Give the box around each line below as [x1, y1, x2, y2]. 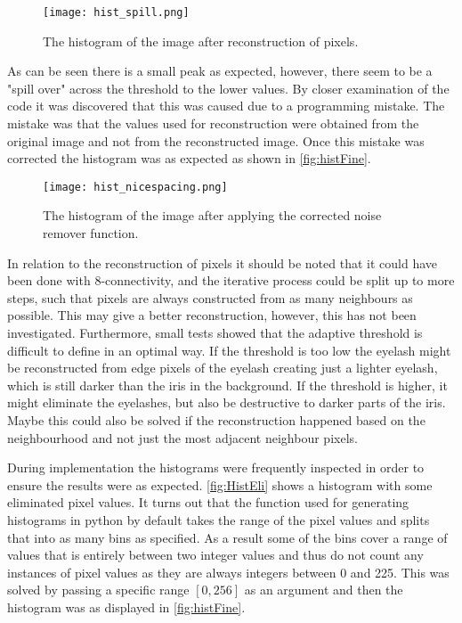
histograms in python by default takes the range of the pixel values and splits [7, 510, 430, 529]
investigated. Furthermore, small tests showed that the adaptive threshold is [7, 324, 423, 342]
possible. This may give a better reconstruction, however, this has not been [7, 306, 417, 324]
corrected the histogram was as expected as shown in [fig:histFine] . [7, 149, 371, 168]
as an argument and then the [244, 580, 403, 599]
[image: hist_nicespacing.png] [43, 180, 228, 193]
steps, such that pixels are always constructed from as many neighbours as [7, 288, 413, 307]
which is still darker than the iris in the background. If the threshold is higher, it [7, 375, 448, 394]
